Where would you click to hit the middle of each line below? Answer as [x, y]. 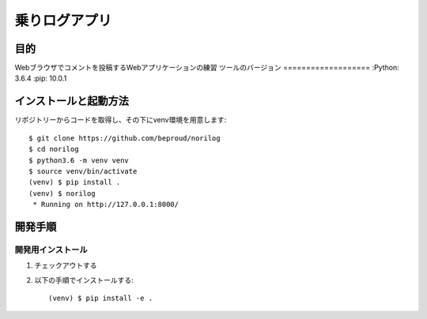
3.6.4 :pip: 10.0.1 [41, 78]
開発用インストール [51, 250]
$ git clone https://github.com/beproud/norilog [125, 138]
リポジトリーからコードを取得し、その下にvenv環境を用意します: [121, 120]
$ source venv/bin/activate [83, 171]
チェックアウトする [66, 265]
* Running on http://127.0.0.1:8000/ [106, 205]
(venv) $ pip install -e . [101, 298]
